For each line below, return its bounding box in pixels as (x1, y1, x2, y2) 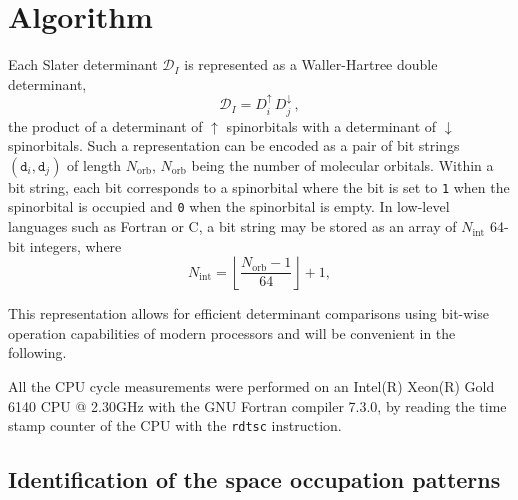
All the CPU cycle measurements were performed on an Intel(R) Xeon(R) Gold (8, 376, 495, 397)
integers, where (29, 235, 122, 256)
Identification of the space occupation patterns (8, 464, 501, 495)
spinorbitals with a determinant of (226, 115, 437, 136)
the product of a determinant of (8, 115, 203, 136)
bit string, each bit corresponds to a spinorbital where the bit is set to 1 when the (8, 176, 510, 197)
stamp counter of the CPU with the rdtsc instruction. (8, 415, 342, 436)
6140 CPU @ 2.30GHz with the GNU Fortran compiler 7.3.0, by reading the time (8, 395, 507, 416)
